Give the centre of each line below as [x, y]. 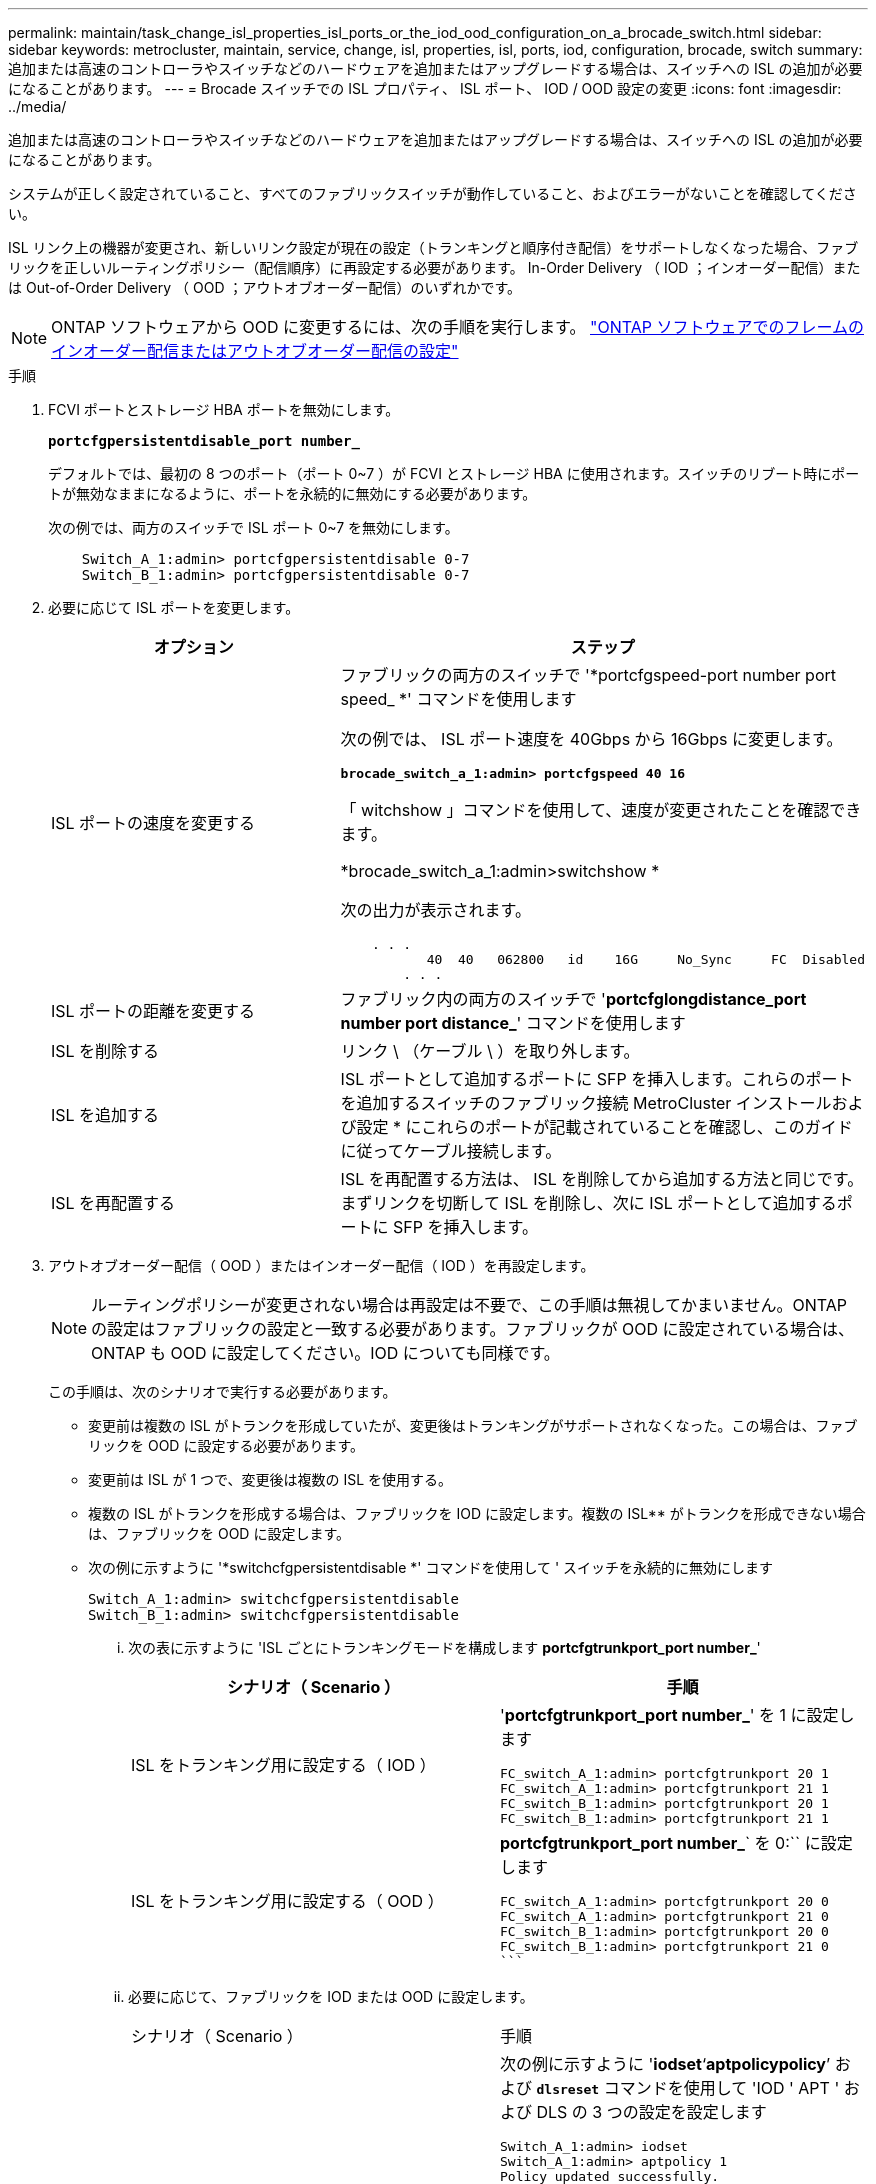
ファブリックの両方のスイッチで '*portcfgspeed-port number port [588, 675]
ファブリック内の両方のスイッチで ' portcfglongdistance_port [573, 999]
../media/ [37, 106]
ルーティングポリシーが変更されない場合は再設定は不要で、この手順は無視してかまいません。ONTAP [469, 1305]
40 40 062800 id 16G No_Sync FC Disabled [645, 959]
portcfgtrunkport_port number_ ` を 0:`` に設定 [676, 1843]
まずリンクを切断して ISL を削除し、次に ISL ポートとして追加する [588, 1203]
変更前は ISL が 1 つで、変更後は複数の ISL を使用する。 [270, 1479]
